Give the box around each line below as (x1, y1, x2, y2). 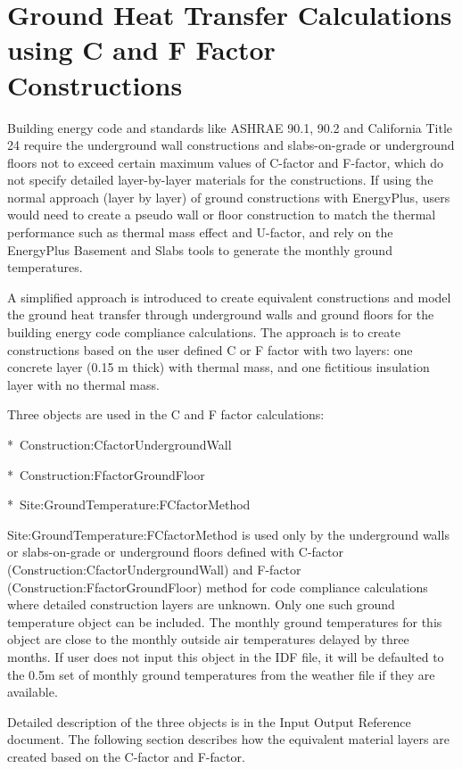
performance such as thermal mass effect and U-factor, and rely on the (7, 223, 393, 242)
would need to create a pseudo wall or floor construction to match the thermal (7, 205, 436, 224)
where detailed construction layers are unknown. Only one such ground (7, 595, 395, 614)
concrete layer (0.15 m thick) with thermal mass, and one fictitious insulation (7, 358, 430, 376)
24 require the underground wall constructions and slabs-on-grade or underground (7, 136, 455, 154)
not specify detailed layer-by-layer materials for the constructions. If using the (7, 170, 433, 189)
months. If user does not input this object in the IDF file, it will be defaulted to (7, 647, 444, 666)
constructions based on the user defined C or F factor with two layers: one (7, 340, 413, 359)
